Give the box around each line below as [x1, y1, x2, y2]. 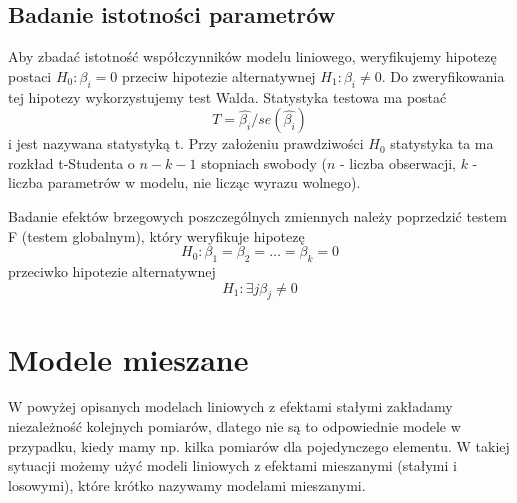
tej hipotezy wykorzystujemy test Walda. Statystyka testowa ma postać [8, 86, 447, 107]
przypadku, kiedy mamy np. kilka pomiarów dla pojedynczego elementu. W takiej [8, 435, 510, 456]
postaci [8, 65, 52, 86]
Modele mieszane [8, 338, 249, 379]
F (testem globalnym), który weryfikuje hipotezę [8, 225, 305, 246]
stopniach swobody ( [201, 152, 327, 173]
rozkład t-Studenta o [8, 152, 135, 173]
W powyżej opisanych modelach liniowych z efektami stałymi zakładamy [8, 396, 453, 417]
